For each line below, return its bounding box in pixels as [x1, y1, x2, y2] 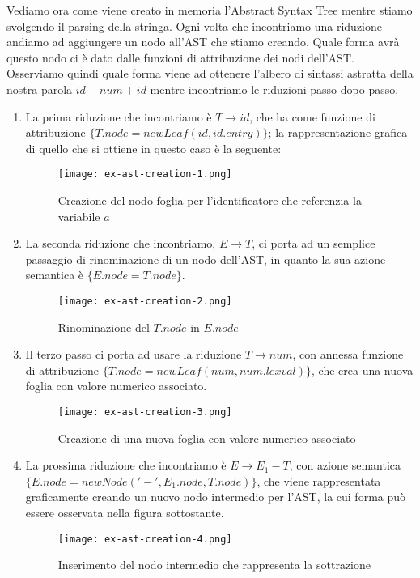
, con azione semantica [289, 457, 401, 474]
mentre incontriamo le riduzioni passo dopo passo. [150, 80, 399, 97]
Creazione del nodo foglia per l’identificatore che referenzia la [57, 192, 362, 208]
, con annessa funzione [292, 346, 404, 363]
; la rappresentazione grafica [268, 124, 408, 141]
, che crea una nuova [312, 361, 414, 378]
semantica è [25, 266, 84, 283]
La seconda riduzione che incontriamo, [25, 235, 216, 252]
